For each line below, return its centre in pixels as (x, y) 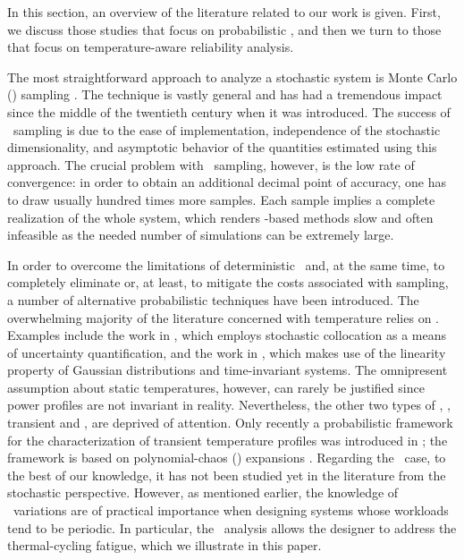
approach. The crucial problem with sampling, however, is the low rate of (211, 164)
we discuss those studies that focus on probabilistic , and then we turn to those (224, 29)
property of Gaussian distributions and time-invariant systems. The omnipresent (228, 370)
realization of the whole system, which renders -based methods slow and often (220, 217)
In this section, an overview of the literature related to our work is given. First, (224, 12)
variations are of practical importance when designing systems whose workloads (231, 510)
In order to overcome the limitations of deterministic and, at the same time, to (226, 264)
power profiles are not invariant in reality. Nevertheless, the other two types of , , (229, 405)
